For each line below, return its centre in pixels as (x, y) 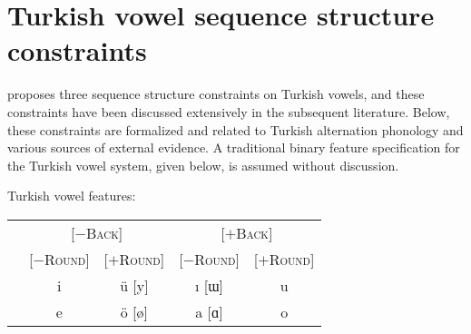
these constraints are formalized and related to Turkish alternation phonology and (235, 129)
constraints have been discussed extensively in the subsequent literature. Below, (229, 111)
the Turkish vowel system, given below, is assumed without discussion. (203, 165)
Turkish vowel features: (72, 196)
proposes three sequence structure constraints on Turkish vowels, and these (216, 94)
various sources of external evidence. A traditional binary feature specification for (234, 147)
